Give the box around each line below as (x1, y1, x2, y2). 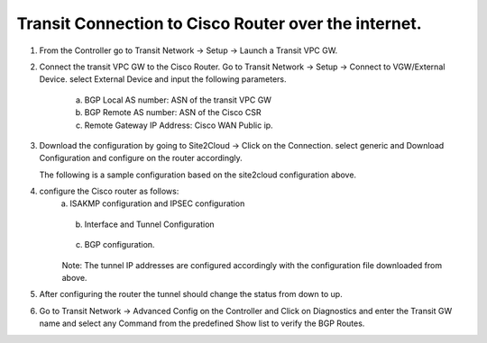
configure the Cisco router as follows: (39, 185, 179, 197)
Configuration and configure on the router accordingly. (39, 153, 243, 164)
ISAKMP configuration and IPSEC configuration (69, 198, 245, 209)
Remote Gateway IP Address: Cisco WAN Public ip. (84, 120, 274, 131)
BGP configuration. (84, 239, 155, 250)
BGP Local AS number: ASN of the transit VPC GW (84, 95, 272, 105)
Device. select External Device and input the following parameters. (39, 74, 288, 85)
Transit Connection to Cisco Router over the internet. (16, 14, 423, 33)
